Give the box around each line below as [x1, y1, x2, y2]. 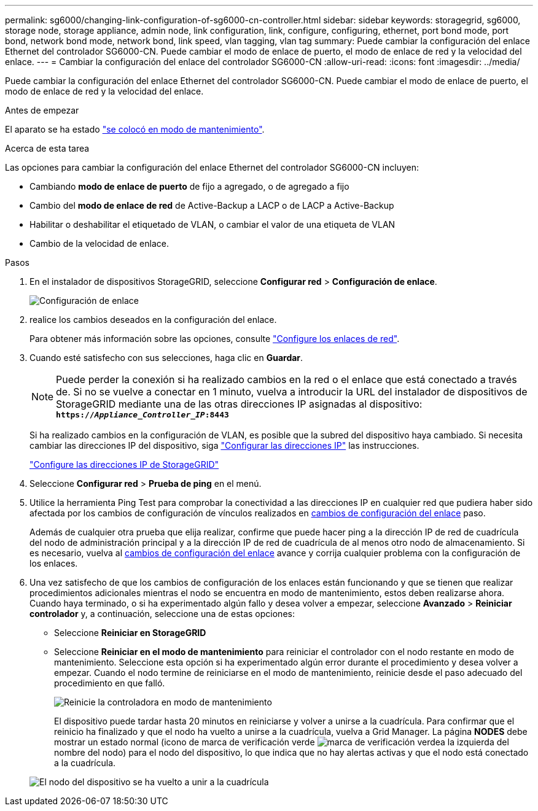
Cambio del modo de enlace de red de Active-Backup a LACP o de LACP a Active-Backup [29, 200, 394, 211]
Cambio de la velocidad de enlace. [29, 238, 169, 249]
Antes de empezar [5, 105, 79, 115]
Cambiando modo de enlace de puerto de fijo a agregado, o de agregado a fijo [29, 181, 349, 192]
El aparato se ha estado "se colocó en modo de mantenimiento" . [5, 124, 265, 134]
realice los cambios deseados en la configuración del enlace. [29, 314, 277, 325]
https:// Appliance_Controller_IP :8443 [56, 410, 229, 419]
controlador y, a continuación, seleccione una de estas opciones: [29, 608, 295, 619]
